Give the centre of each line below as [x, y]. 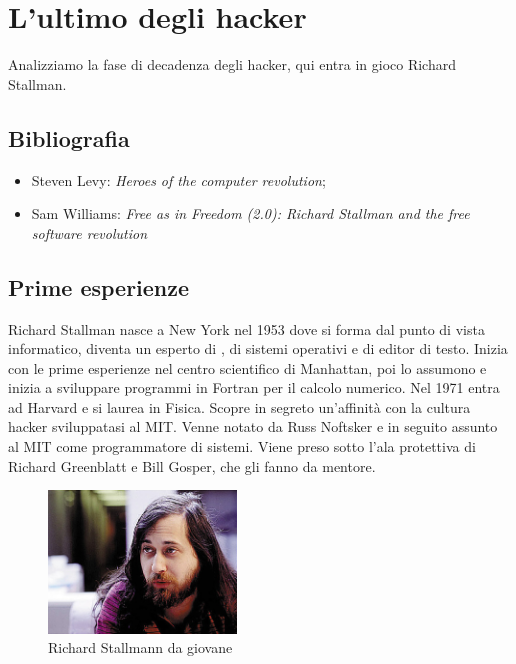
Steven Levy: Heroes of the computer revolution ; [178, 179]
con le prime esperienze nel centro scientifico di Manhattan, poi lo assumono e [247, 367]
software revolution [89, 232]
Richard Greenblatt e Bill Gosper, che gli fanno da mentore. [192, 465]
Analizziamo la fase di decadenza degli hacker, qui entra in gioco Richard [232, 64]
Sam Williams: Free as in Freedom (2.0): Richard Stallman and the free [250, 213]
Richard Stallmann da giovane [140, 647]
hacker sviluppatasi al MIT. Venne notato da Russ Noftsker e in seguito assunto [253, 426]
